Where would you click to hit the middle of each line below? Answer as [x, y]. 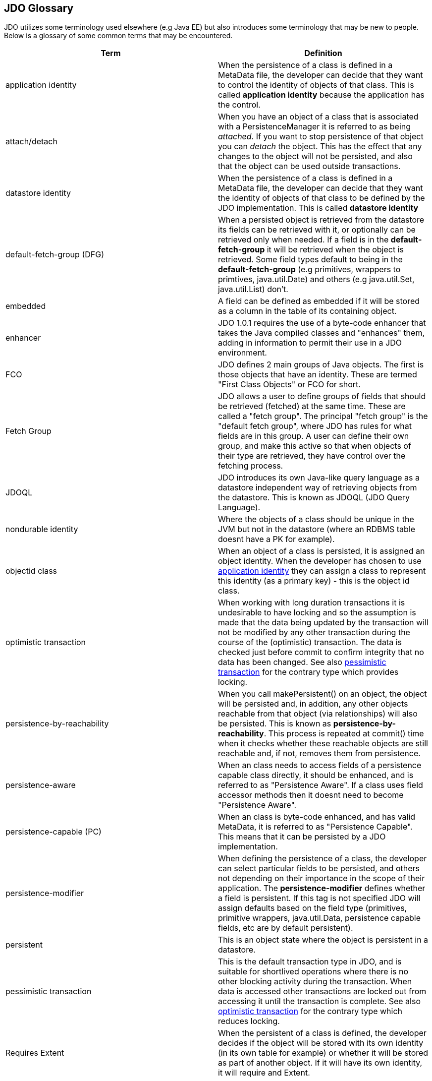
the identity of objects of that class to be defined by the [322, 198]
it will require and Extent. [264, 1073]
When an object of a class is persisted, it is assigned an [322, 551]
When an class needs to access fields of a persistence [320, 765]
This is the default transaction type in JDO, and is [310, 962]
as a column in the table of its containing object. [307, 311]
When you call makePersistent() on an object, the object [323, 694]
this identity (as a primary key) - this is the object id [314, 581]
